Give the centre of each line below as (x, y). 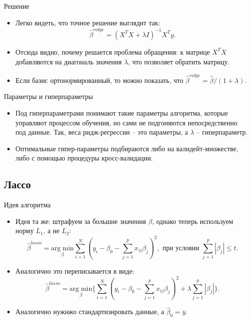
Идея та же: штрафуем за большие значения (81, 221)
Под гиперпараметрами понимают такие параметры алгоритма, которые (122, 113)
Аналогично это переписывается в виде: (75, 271)
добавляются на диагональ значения (68, 61)
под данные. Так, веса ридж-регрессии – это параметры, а (102, 132)
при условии (181, 248)
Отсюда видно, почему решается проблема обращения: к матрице (113, 51)
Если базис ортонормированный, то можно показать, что (99, 80)
